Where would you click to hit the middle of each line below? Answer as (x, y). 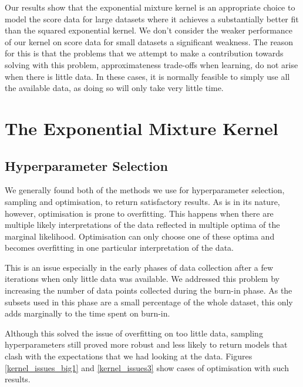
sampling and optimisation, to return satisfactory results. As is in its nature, (142, 201)
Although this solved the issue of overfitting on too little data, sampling (134, 333)
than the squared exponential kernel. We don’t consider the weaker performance (149, 30)
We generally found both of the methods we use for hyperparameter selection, (145, 190)
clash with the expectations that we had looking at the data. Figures (129, 356)
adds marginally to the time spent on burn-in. (87, 313)
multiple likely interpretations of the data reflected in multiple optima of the (142, 225)
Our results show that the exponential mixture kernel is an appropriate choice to (150, 7)
